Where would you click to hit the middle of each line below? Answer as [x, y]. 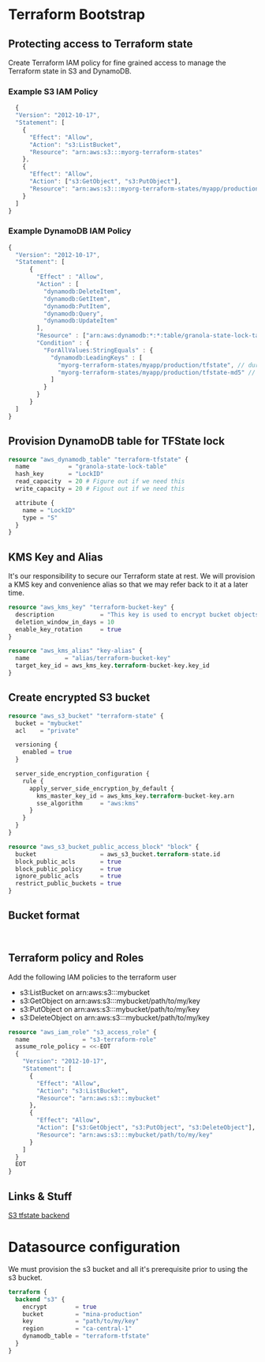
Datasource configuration [94, 1247]
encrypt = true [60, 1307]
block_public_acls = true [69, 862]
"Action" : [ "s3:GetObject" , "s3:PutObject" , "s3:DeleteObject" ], [146, 1128]
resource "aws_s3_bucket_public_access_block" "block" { [104, 847]
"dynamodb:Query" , [73, 314]
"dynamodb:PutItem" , [77, 306]
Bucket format [44, 916]
